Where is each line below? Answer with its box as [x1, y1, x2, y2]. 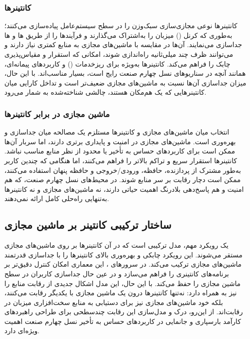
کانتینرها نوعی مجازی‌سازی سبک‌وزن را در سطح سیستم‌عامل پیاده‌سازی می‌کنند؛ [4, 20, 237, 31]
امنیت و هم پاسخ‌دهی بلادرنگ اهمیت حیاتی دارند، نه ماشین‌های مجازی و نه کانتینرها [4, 184, 244, 194]
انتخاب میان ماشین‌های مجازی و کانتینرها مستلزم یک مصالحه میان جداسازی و [4, 127, 230, 137]
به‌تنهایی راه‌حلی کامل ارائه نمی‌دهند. [4, 193, 109, 203]
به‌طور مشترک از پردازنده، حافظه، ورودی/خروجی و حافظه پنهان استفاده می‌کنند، [4, 165, 241, 175]
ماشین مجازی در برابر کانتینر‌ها [4, 107, 110, 119]
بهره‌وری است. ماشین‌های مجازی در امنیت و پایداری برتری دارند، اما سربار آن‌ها [4, 136, 236, 146]
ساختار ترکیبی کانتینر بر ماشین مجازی [4, 217, 172, 232]
